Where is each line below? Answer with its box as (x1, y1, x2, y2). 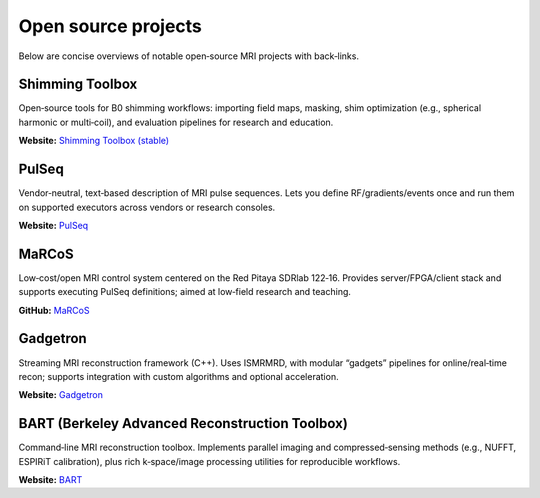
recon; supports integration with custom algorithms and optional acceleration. (18, 370, 339, 382)
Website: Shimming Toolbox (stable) (18, 135, 170, 147)
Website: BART (18, 473, 83, 485)
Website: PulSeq (18, 219, 89, 231)
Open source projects (18, 15, 202, 37)
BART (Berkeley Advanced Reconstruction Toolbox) (18, 415, 349, 432)
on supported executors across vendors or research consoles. (18, 201, 276, 213)
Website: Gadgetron (18, 389, 104, 401)
